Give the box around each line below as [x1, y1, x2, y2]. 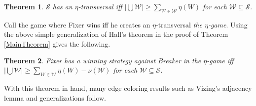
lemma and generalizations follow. [4, 92, 107, 103]
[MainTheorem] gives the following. [4, 38, 110, 49]
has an [52, 1, 73, 11]
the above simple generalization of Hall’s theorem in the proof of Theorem [4, 29, 228, 39]
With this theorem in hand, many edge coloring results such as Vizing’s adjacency [4, 82, 252, 93]
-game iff [207, 55, 234, 65]
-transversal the [155, 19, 202, 29]
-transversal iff [78, 1, 122, 11]
